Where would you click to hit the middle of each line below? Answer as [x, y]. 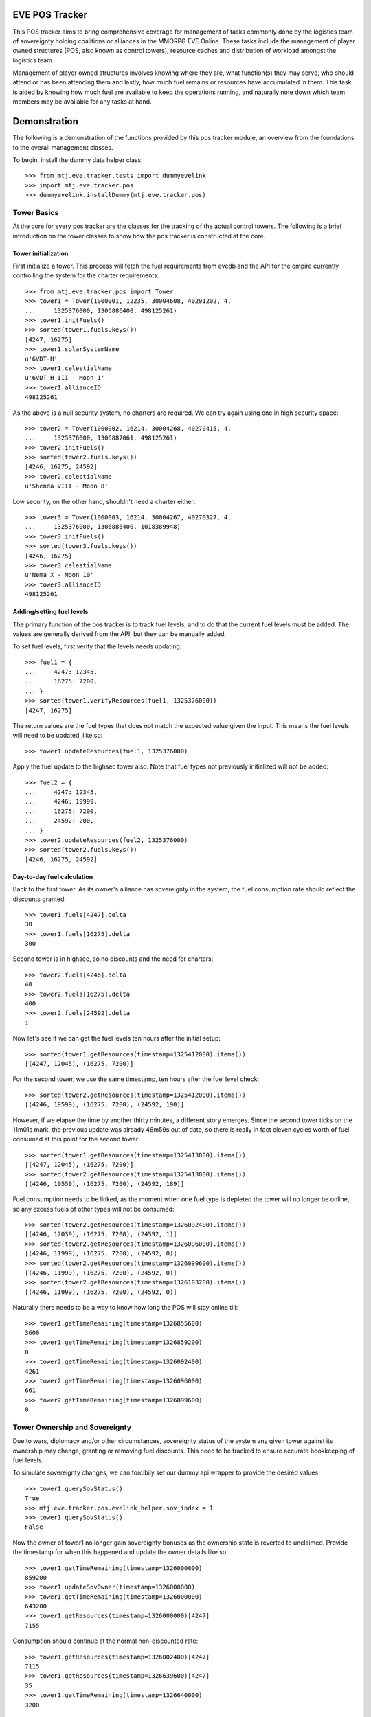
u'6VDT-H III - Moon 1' [65, 378]
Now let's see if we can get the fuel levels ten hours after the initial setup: [117, 1038]
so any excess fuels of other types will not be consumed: [93, 1209]
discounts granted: [40, 899]
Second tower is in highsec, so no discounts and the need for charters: [113, 959]
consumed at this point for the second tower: [76, 1139]
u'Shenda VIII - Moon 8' [67, 486]
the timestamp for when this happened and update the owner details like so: [120, 1552]
